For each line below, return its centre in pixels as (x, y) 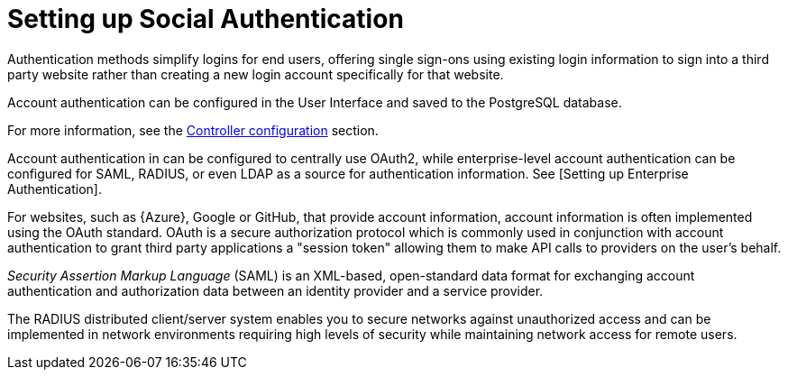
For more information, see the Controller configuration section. (193, 130)
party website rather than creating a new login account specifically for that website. (256, 74)
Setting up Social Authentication (206, 19)
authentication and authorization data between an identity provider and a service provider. (275, 290)
